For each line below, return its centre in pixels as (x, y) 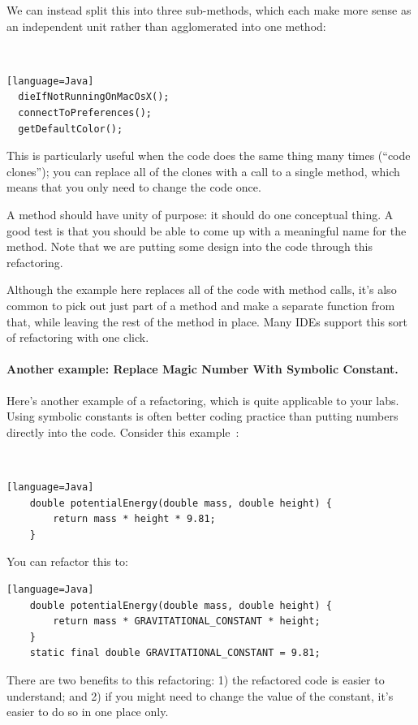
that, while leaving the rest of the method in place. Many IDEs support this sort (207, 321)
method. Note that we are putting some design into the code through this (190, 246)
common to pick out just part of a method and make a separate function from (201, 305)
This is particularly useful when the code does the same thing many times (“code (209, 155)
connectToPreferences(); (85, 113)
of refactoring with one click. (78, 337)
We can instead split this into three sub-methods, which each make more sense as (209, 10)
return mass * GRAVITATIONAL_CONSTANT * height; (187, 621)
